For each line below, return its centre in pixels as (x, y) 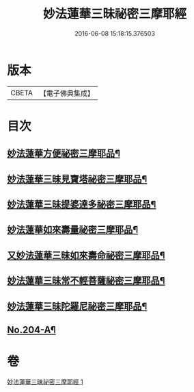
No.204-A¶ (31, 330)
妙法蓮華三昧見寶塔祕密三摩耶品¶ (77, 179)
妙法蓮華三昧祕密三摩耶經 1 (45, 382)
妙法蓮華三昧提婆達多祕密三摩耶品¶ (82, 205)
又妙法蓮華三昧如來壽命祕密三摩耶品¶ (86, 255)
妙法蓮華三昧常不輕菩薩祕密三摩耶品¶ (86, 281)
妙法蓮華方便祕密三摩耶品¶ (64, 154)
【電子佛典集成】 (67, 93)
